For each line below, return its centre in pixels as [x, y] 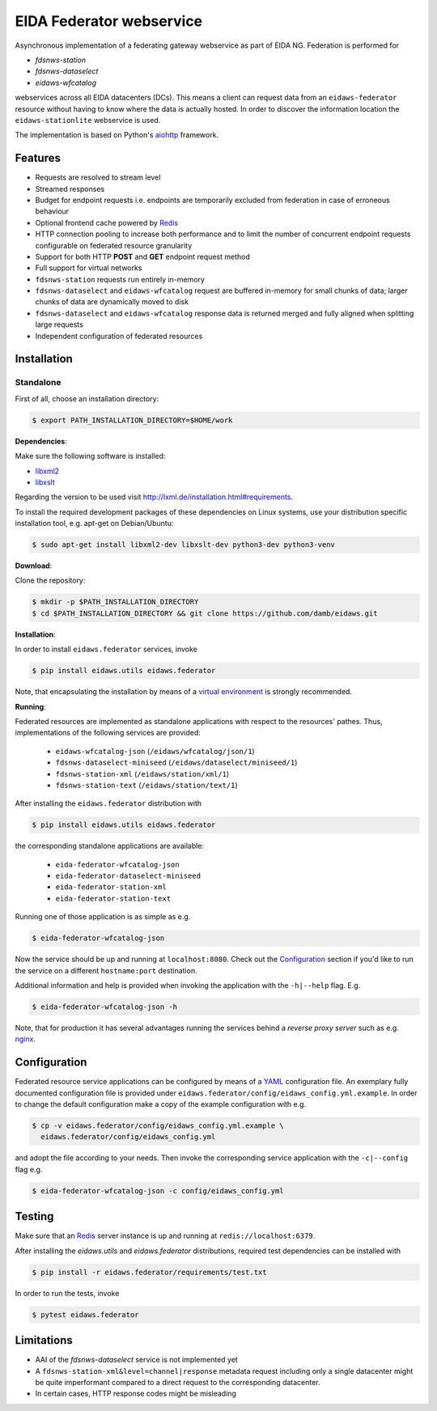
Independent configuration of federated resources [119, 336]
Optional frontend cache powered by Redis [106, 222]
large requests [59, 324]
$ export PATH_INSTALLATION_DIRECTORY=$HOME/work [132, 420]
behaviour [52, 211]
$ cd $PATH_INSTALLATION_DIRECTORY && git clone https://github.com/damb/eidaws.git [205, 613]
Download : [34, 566]
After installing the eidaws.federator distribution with [108, 803]
